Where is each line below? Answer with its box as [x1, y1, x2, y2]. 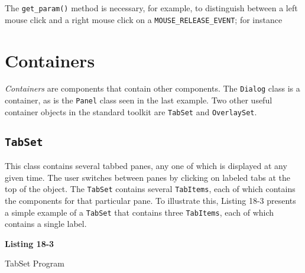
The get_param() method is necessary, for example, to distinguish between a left [5, 2, 298, 14]
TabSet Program [5, 257, 65, 269]
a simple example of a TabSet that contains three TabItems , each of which [5, 206, 274, 218]
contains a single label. [5, 217, 87, 230]
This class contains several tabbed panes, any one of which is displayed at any [5, 160, 287, 172]
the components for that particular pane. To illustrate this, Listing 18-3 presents [5, 194, 296, 207]
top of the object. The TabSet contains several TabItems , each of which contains [5, 183, 296, 195]
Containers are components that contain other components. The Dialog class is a [5, 82, 300, 95]
